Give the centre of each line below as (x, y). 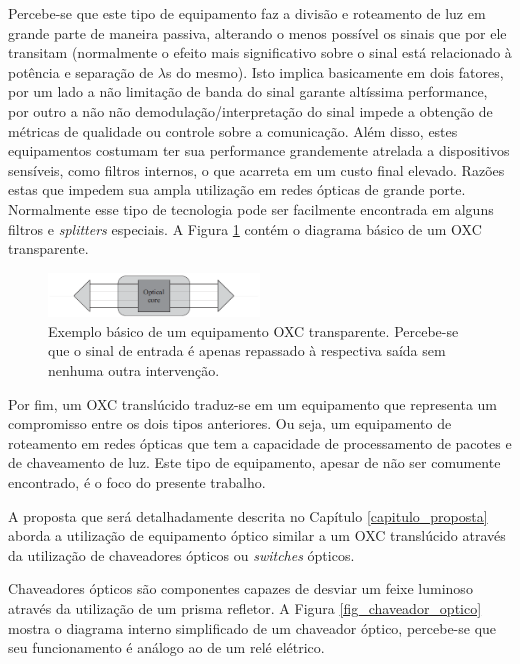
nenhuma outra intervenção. (134, 369)
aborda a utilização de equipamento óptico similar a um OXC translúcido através (257, 535)
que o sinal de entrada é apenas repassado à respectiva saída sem (247, 350)
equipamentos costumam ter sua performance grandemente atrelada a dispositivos (259, 150)
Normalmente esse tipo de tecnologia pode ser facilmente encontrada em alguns (251, 208)
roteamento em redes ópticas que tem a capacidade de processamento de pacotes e (260, 442)
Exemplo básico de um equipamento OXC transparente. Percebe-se (253, 330)
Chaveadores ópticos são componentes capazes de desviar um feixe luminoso (240, 588)
